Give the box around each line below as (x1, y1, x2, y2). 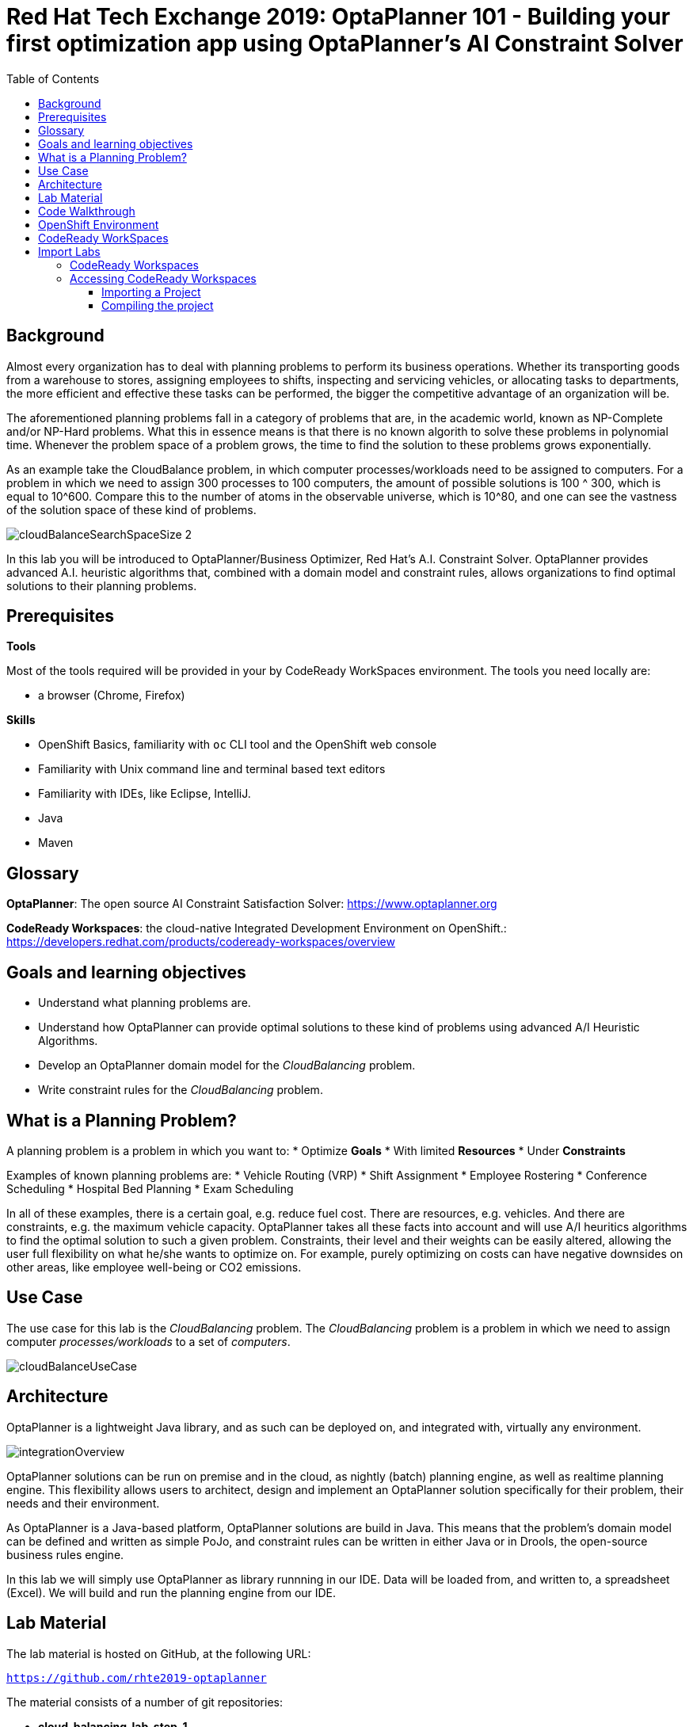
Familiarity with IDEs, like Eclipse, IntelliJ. (38, 787, 251, 801)
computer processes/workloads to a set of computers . (6, 1334, 291, 1348)
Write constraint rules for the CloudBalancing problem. (38, 1083, 323, 1097)
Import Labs (38, 244, 101, 258)
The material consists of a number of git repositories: (6, 1695, 283, 1709)
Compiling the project (101, 298, 214, 312)
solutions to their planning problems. (6, 578, 197, 593)
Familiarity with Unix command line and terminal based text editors (38, 762, 386, 776)
